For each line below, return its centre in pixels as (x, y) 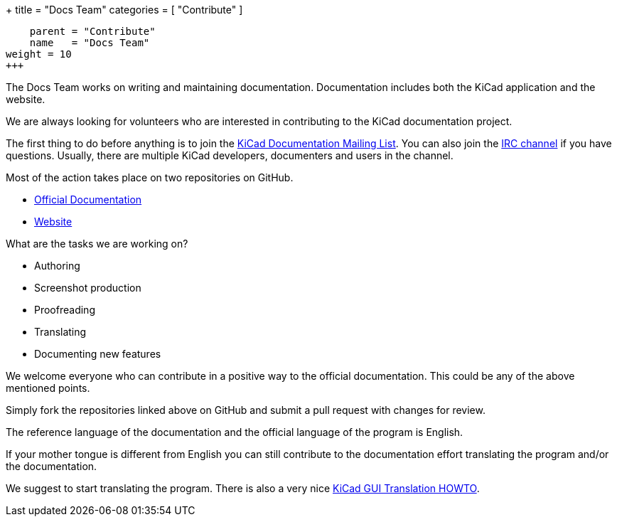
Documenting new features (98, 354)
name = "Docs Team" (90, 43)
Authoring (57, 266)
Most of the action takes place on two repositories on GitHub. (150, 177)
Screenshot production (88, 288)
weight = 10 (39, 54)
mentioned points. (48, 388)
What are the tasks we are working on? (97, 244)
